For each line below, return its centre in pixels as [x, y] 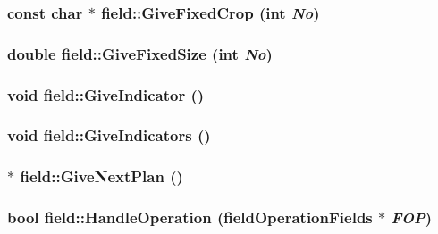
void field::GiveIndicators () [109, 135]
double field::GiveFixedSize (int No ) [140, 53]
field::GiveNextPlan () [101, 176]
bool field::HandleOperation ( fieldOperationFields [190, 217]
